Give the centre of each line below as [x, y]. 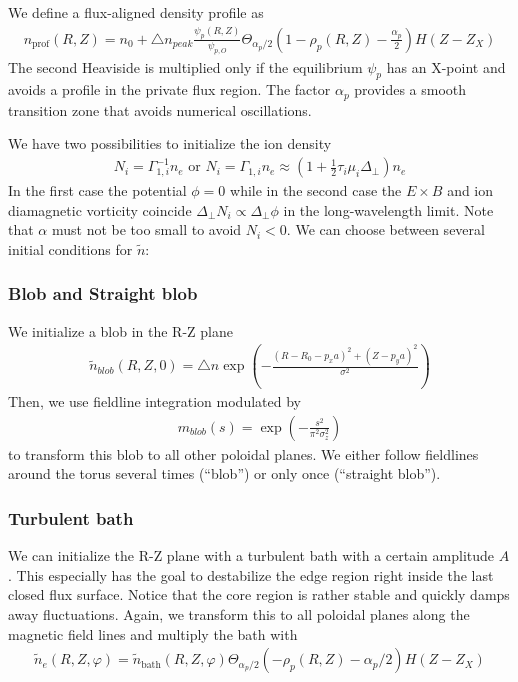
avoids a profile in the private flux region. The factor [169, 89]
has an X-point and [446, 66]
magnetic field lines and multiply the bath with [153, 633]
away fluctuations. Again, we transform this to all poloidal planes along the [239, 613]
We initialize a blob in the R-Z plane [120, 330]
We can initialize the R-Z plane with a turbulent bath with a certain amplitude [251, 555]
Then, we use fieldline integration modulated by [154, 401]
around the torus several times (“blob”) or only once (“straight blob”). [224, 473]
